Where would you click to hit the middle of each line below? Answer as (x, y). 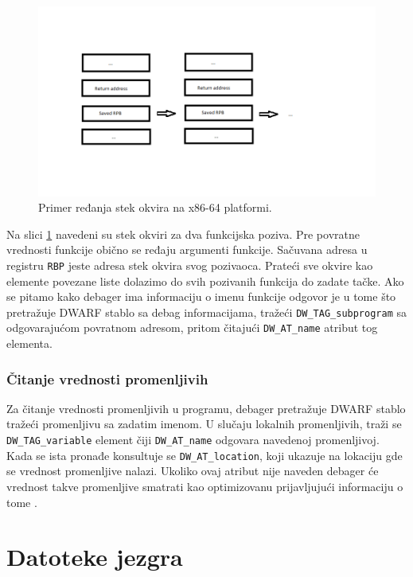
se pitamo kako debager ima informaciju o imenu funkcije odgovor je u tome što (201, 296)
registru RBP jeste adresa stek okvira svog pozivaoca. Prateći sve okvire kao (190, 265)
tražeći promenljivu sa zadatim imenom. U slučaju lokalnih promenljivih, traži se (204, 424)
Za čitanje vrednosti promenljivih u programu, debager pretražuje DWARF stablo (206, 408)
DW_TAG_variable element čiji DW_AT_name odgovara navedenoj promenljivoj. (193, 440)
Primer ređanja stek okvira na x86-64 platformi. (155, 207)
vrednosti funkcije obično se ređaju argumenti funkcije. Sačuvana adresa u (187, 250)
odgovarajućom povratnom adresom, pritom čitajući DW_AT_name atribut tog (192, 327)
